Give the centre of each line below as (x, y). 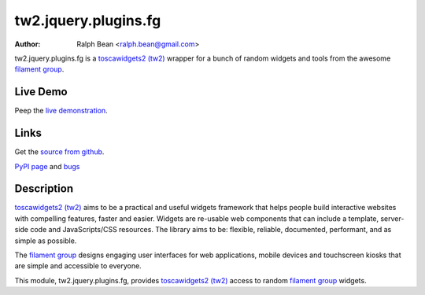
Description (44, 189)
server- (392, 218)
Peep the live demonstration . (61, 111)
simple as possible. (46, 241)
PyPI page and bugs (47, 166)
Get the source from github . (59, 152)
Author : (28, 44)
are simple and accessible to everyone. (78, 266)
